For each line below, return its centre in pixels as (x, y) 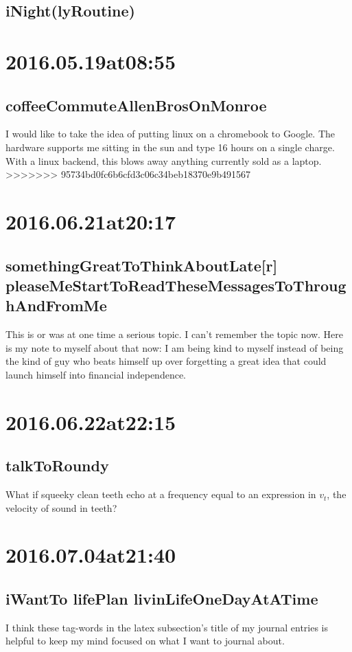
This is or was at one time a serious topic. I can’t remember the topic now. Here (175, 334)
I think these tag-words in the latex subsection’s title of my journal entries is (167, 627)
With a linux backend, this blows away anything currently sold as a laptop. (164, 160)
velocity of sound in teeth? (61, 507)
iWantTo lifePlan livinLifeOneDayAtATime (162, 598)
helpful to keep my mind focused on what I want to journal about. (145, 641)
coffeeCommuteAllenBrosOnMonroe (136, 105)
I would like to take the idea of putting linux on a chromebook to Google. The (171, 134)
